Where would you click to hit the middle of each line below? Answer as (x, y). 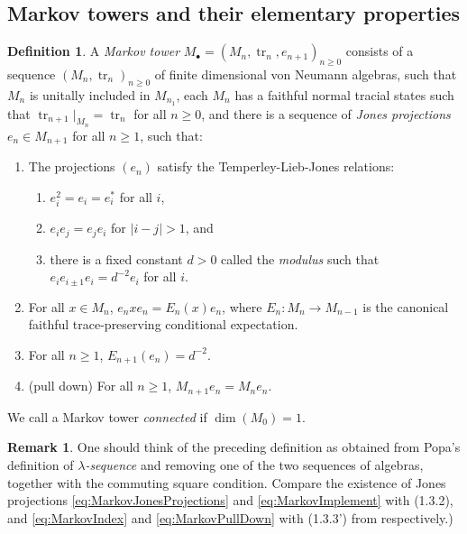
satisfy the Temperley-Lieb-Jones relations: (276, 166)
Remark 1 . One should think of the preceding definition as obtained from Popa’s (234, 447)
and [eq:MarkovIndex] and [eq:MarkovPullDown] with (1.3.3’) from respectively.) (230, 517)
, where (242, 306)
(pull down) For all (81, 386)
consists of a (380, 51)
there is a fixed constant (116, 258)
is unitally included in (90, 94)
